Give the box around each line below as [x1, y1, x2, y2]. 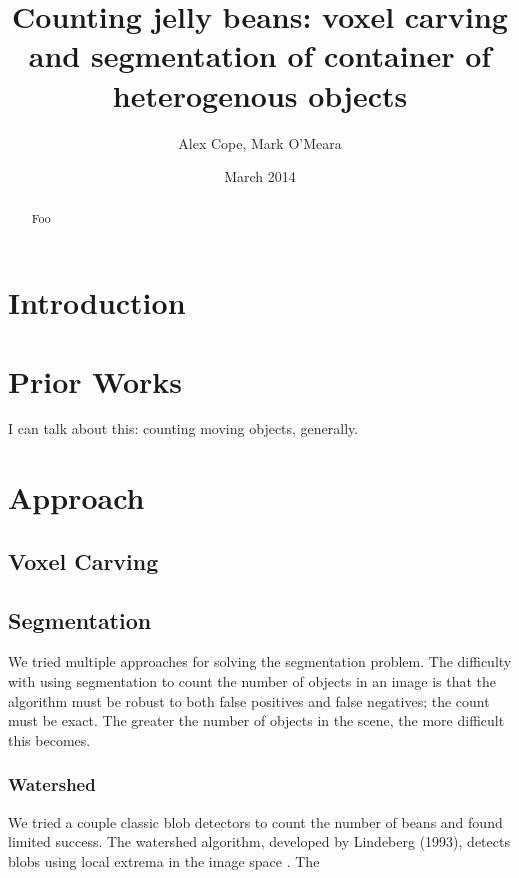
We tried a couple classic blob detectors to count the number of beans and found [8, 811, 503, 832]
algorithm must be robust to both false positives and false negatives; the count [8, 690, 490, 711]
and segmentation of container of [28, 35, 492, 76]
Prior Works [8, 360, 182, 401]
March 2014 [224, 166, 296, 187]
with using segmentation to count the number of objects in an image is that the [8, 671, 496, 691]
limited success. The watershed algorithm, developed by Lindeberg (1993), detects [8, 831, 510, 852]
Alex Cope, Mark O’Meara [178, 132, 342, 153]
